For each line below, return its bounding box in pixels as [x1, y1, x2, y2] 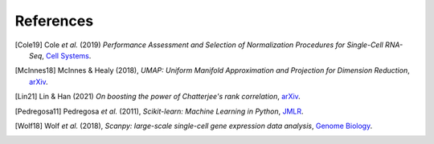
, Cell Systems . [41, 50, 92, 60]
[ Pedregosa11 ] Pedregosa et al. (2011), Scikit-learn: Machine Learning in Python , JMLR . [14, 106, 305, 116]
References [14, 12, 94, 30]
